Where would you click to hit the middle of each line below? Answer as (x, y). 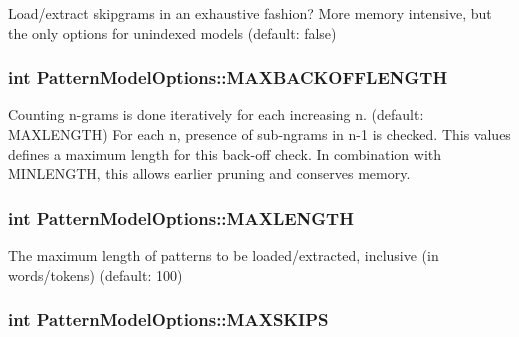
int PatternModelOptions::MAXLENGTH (181, 217)
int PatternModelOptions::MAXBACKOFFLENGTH (228, 77)
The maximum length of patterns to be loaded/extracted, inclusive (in (223, 255)
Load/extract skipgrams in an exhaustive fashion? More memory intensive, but (250, 13)
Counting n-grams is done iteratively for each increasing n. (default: (216, 114)
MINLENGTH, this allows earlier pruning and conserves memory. (209, 173)
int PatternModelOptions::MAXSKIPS (168, 319)
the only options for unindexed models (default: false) (172, 32)
